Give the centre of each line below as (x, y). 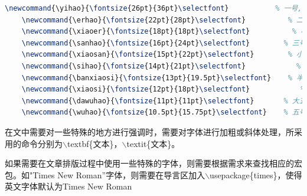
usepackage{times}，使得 (256, 174)
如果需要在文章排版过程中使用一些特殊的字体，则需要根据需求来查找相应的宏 (153, 163)
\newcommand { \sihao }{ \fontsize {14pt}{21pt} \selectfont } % (161, 66)
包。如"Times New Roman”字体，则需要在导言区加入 (105, 174)
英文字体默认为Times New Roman (68, 186)
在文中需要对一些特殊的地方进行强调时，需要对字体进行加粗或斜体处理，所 (149, 131)
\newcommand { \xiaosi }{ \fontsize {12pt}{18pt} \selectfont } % (163, 89)
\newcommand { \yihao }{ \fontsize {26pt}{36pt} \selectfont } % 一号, (153, 8)
